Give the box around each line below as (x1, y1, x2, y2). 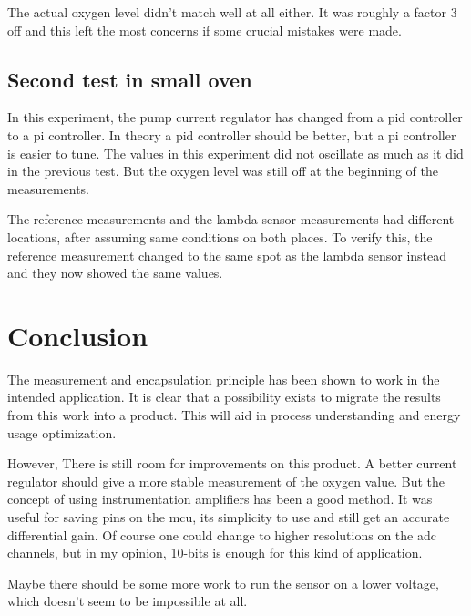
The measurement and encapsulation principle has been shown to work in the (7, 369, 440, 388)
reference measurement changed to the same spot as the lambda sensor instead (7, 245, 447, 264)
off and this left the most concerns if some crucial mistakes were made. (7, 20, 402, 39)
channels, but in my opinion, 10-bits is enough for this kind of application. (7, 543, 423, 562)
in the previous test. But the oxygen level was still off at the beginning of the (7, 161, 439, 180)
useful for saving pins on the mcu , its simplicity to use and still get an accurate (7, 508, 450, 527)
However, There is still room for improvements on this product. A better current (7, 454, 457, 473)
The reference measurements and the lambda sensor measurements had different (7, 210, 455, 229)
